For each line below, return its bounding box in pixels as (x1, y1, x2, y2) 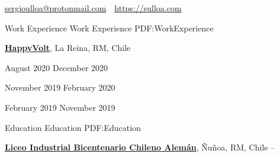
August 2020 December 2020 (5, 61, 108, 73)
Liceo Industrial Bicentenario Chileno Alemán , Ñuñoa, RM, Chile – (5, 141, 275, 153)
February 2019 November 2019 (5, 101, 115, 113)
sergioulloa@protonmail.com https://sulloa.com (5, 2, 182, 14)
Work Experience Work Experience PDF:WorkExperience (5, 21, 214, 34)
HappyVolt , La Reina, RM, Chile (5, 41, 131, 54)
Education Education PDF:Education (5, 121, 141, 133)
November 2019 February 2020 (5, 81, 115, 94)
